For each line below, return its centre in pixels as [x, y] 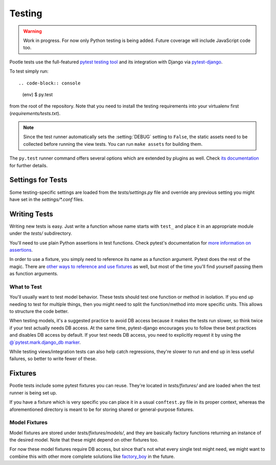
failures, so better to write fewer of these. [53, 359]
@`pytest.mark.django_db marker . [45, 342]
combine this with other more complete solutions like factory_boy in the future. [92, 456]
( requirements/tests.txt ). [35, 113]
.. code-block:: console [50, 83]
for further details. [29, 165]
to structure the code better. [39, 312]
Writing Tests [31, 214]
